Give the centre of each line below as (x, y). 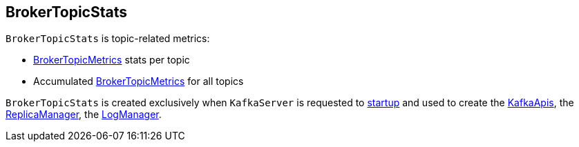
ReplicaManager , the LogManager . (84, 115)
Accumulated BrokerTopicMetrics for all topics (139, 81)
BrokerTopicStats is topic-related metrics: (108, 39)
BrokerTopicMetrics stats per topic (112, 60)
